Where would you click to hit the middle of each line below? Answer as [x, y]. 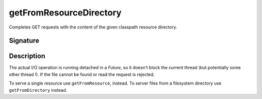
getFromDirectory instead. [38, 90]
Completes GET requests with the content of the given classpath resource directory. [93, 27]
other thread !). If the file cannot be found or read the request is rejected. [82, 74]
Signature [24, 41]
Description [27, 56]
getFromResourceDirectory [65, 13]
